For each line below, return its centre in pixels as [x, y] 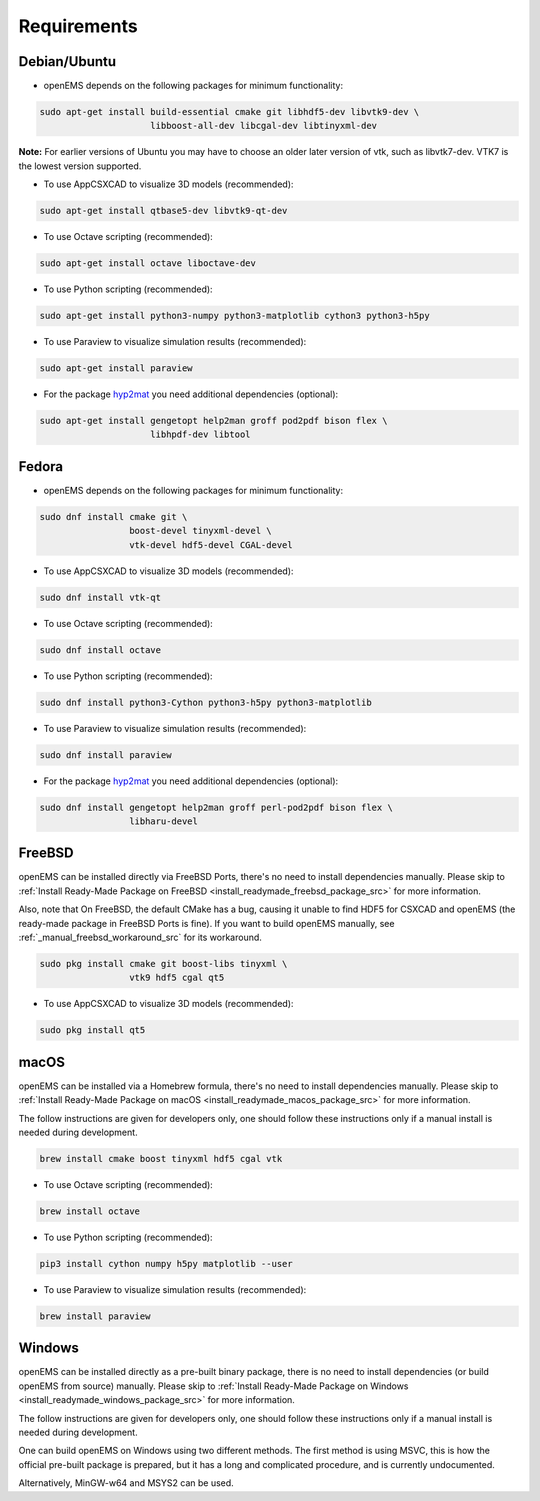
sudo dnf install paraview [105, 754]
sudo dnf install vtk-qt [100, 597]
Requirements [78, 26]
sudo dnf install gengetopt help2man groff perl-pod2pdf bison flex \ [216, 807]
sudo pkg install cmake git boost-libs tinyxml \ [163, 963]
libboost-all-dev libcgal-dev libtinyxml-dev [264, 126]
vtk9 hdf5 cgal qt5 [176, 978]
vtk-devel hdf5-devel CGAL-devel [211, 544]
